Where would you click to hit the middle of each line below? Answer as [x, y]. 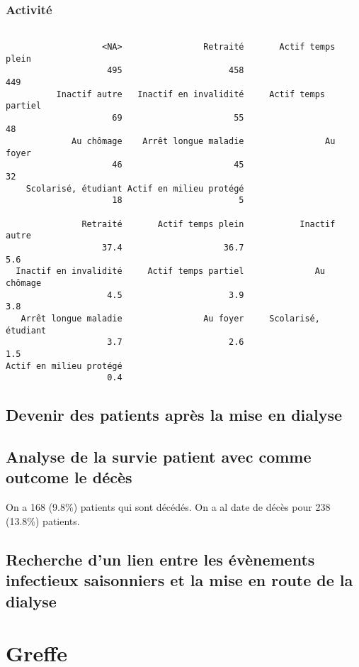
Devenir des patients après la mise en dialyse [174, 415]
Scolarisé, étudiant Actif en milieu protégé [135, 188]
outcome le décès [69, 477]
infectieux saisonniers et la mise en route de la [179, 580]
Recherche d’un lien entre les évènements [160, 559]
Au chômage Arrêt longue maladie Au [204, 142]
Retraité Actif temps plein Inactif [209, 224]
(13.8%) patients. [43, 520]
